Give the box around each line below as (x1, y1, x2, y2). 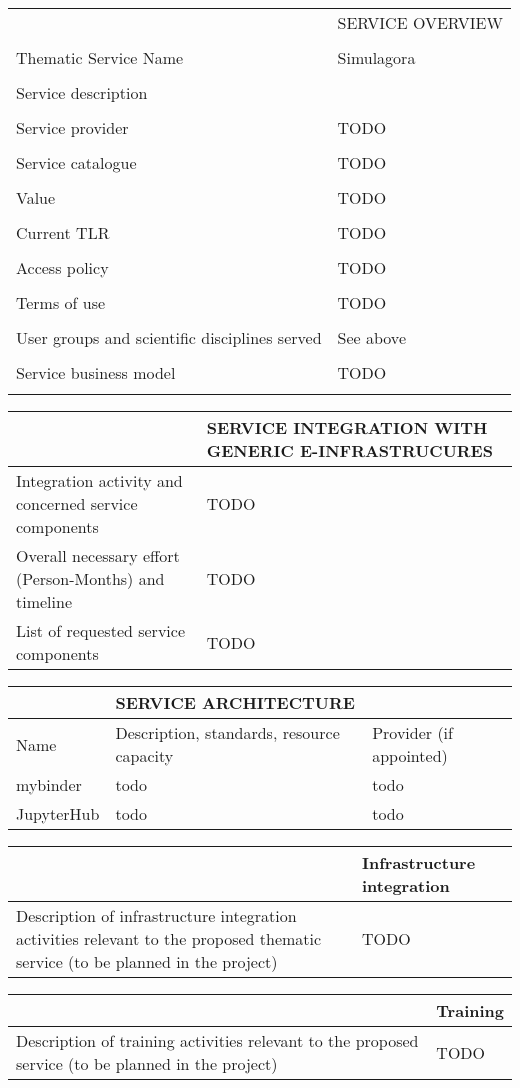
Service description (16, 81, 148, 104)
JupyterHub (16, 802, 100, 825)
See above (337, 326, 406, 349)
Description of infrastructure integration (16, 904, 297, 927)
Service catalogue (16, 151, 137, 174)
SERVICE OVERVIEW (337, 11, 503, 34)
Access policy (16, 256, 109, 279)
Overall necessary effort (16, 544, 180, 567)
